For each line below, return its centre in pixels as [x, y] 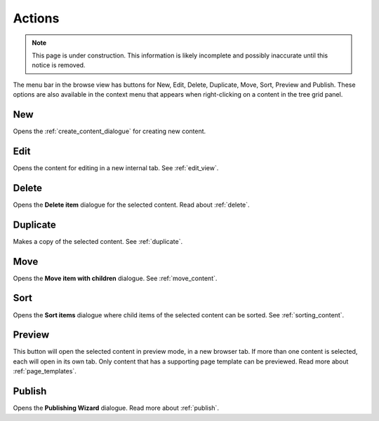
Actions [36, 18]
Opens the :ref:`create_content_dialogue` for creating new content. [109, 131]
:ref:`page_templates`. [45, 371]
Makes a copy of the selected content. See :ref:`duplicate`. [98, 241]
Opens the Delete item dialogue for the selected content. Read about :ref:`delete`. [131, 205]
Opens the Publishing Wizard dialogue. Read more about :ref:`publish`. [116, 408]
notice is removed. [59, 65]
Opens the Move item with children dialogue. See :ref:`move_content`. [115, 278]
